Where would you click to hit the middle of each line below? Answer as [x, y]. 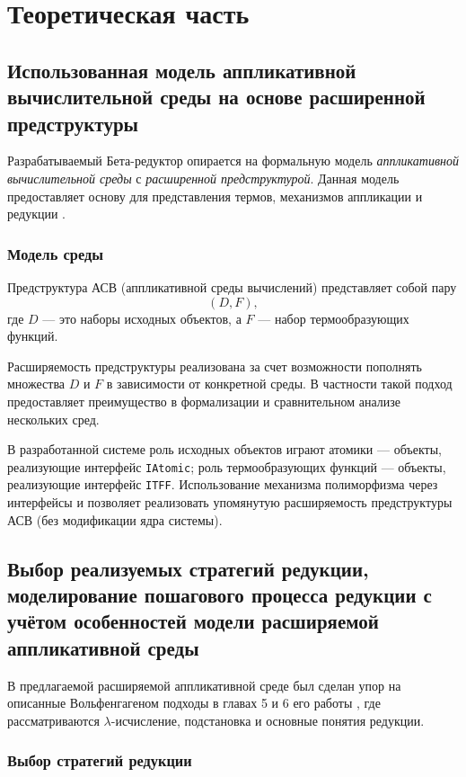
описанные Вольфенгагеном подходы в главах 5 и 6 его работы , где [194, 703]
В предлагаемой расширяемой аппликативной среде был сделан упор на [204, 685]
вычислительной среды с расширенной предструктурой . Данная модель [203, 178]
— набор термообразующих [334, 318]
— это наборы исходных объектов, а [142, 318]
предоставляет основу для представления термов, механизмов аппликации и [215, 196]
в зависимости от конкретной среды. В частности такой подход [279, 384]
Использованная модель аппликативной [182, 70]
